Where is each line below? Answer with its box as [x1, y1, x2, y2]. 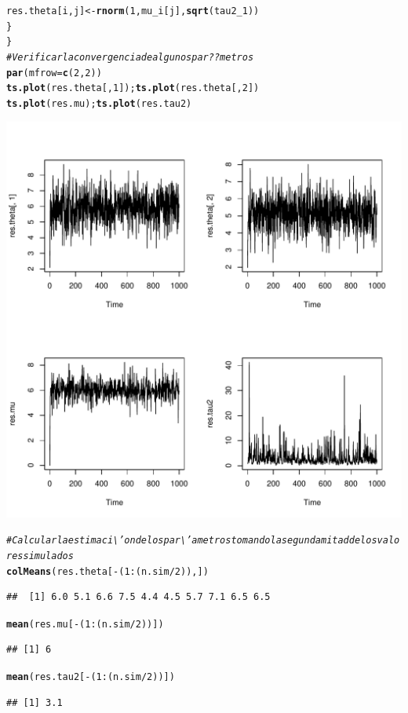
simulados [23, 550, 74, 561]
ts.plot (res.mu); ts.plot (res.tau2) [6, 97, 192, 109]
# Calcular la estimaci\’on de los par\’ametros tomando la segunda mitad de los [6, 535, 377, 547]
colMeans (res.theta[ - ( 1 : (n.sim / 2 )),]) [6, 565, 209, 577]
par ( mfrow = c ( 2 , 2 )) [6, 67, 102, 79]
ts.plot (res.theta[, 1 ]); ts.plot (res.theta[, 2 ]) [6, 82, 260, 94]
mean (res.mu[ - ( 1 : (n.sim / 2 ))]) [6, 618, 164, 630]
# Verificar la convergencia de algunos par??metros [6, 51, 254, 63]
